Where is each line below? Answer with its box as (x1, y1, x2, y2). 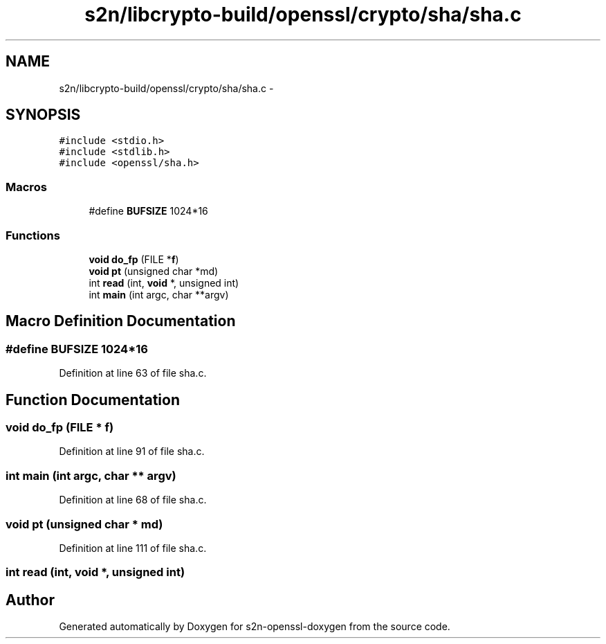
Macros (6, 179, 47, 194)
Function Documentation (6, 391, 180, 409)
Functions (6, 228, 60, 242)
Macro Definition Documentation (6, 312, 236, 330)
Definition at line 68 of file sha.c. (59, 494, 207, 506)
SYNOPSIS (6, 106, 81, 124)
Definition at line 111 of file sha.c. (59, 542, 207, 554)
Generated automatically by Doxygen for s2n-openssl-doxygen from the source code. (59, 620, 450, 633)
